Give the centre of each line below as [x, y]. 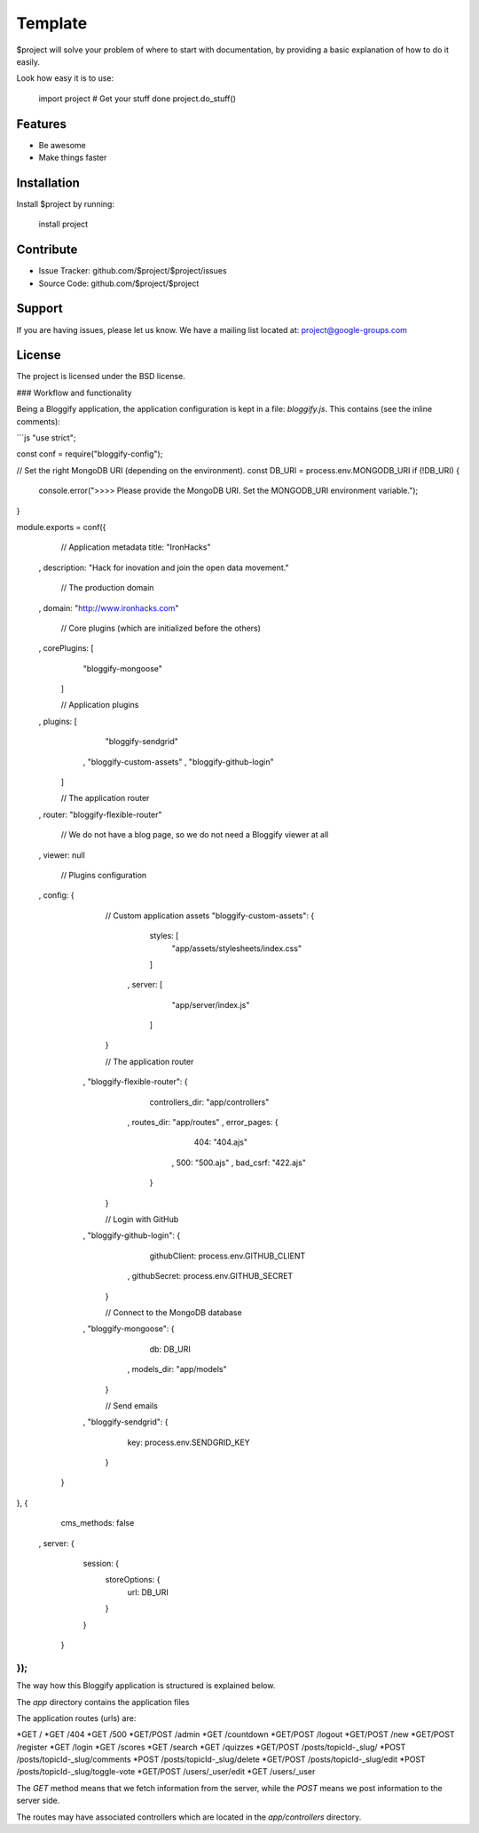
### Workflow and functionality [74, 393]
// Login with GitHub [142, 1219]
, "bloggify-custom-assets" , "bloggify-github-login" [178, 762]
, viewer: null [62, 855]
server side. [38, 1801]
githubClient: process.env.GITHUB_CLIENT [228, 1256]
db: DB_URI [170, 1349]
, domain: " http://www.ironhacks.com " [109, 607]
